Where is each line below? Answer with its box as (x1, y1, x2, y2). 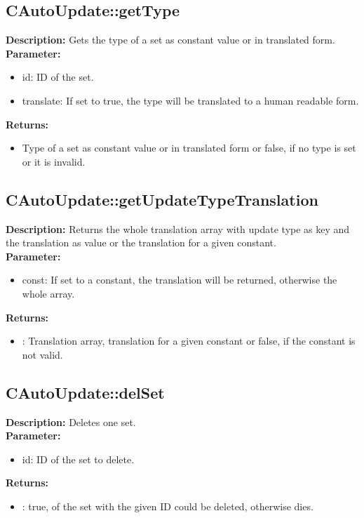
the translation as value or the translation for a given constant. (6, 235, 276, 250)
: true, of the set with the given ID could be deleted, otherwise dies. (22, 498, 314, 513)
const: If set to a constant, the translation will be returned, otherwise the (22, 272, 337, 287)
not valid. (22, 347, 63, 361)
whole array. (22, 286, 75, 300)
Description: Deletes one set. (6, 414, 136, 429)
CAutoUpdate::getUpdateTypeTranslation (6, 188, 318, 210)
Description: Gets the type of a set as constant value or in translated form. (6, 32, 335, 47)
